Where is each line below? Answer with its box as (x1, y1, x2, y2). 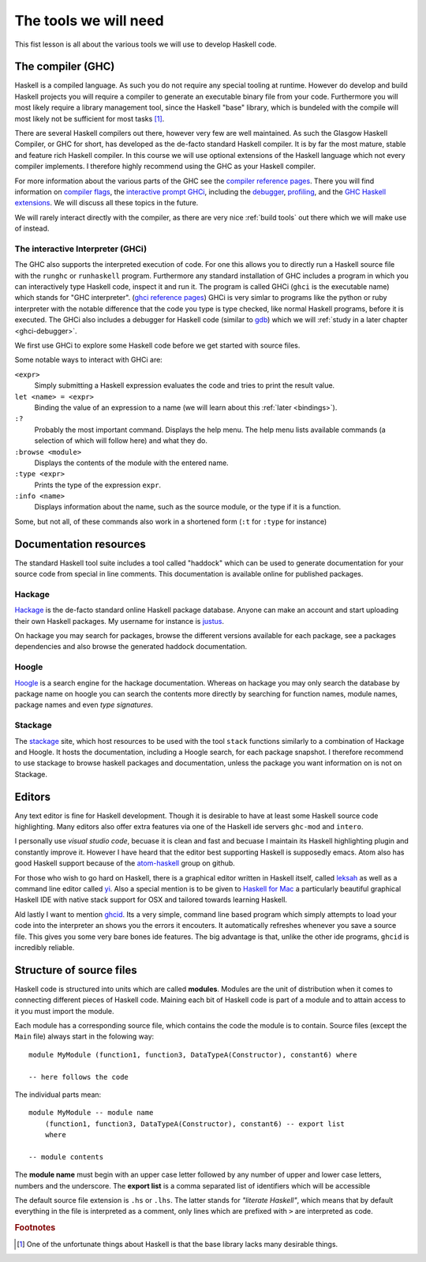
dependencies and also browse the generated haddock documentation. (14, 642, 248, 652)
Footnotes (14, 1223, 56, 1234)
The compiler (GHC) (14, 60, 115, 73)
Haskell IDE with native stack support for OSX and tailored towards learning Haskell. (14, 895, 288, 904)
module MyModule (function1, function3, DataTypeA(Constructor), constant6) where (28, 1050, 357, 1059)
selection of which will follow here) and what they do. (34, 436, 208, 445)
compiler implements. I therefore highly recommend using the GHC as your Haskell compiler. (14, 162, 316, 171)
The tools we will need (14, 12, 165, 29)
